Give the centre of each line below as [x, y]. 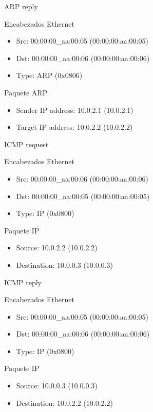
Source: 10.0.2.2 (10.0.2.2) [57, 248]
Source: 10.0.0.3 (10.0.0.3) [57, 386]
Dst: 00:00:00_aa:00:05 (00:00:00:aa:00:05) [83, 196]
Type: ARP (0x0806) [49, 75]
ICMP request [26, 144]
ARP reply [21, 6]
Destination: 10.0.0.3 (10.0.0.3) [64, 264]
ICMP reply [23, 282]
